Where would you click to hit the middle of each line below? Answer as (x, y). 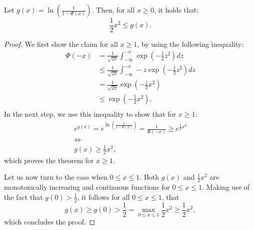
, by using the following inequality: (190, 44)
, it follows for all (103, 197)
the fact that (24, 197)
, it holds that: (176, 10)
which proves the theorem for (49, 160)
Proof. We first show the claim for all (61, 44)
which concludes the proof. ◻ (50, 222)
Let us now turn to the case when (56, 177)
